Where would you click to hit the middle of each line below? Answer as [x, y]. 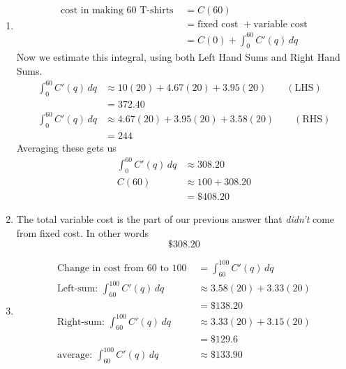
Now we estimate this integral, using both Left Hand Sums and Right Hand [178, 57]
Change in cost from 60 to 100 [122, 268]
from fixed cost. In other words [83, 232]
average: [75, 355]
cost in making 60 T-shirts [117, 11]
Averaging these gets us [66, 148]
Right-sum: [81, 322]
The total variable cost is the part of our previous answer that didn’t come [175, 219]
